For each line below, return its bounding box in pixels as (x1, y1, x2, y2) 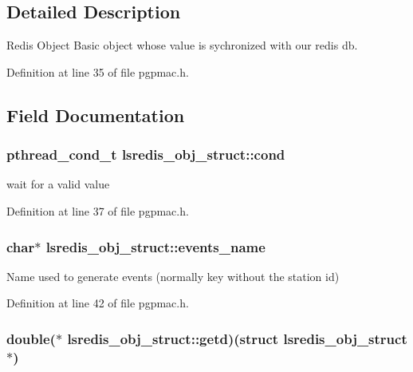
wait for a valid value (6, 176, 110, 192)
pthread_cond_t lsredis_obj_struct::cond (6, 144, 285, 164)
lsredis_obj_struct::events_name (45, 236, 265, 256)
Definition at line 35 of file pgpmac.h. (6, 63, 189, 80)
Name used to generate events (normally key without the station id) (6, 267, 340, 284)
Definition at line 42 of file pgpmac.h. (6, 295, 189, 311)
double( (6, 328, 56, 348)
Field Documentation (6, 102, 185, 127)
